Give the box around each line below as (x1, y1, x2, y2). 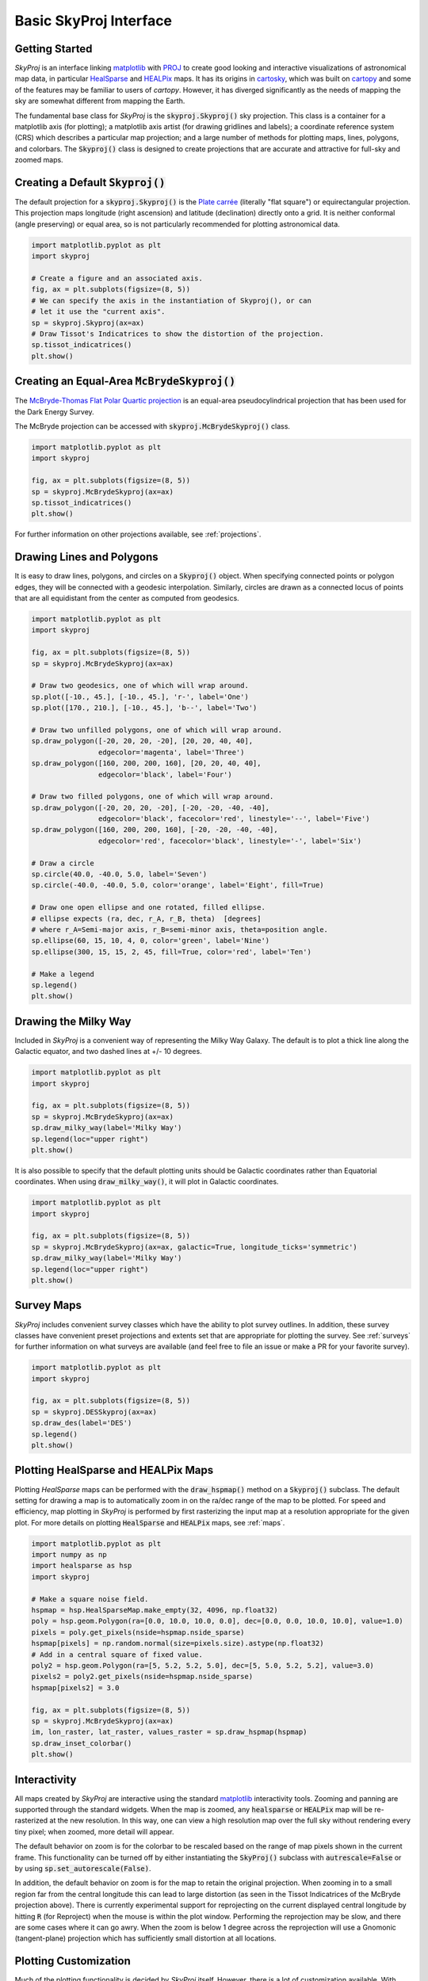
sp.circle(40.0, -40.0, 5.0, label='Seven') (31, 870, 208, 879)
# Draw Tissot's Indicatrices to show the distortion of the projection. (31, 329, 324, 338)
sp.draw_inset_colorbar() (31, 1739, 132, 1747)
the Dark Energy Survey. (14, 407, 94, 416)
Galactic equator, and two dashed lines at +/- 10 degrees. (14, 1047, 202, 1056)
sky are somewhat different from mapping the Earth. (14, 96, 185, 106)
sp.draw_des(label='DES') (31, 1418, 132, 1428)
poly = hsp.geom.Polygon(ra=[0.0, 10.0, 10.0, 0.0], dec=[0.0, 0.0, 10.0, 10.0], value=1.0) (31, 1616, 403, 1626)
